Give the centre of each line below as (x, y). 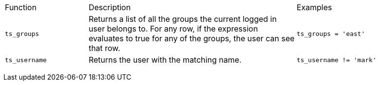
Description (110, 7)
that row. (104, 48)
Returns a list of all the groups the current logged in (183, 19)
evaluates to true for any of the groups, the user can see (192, 38)
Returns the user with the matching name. (165, 60)
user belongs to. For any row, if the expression (173, 29)
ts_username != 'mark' (336, 60)
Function (21, 7)
